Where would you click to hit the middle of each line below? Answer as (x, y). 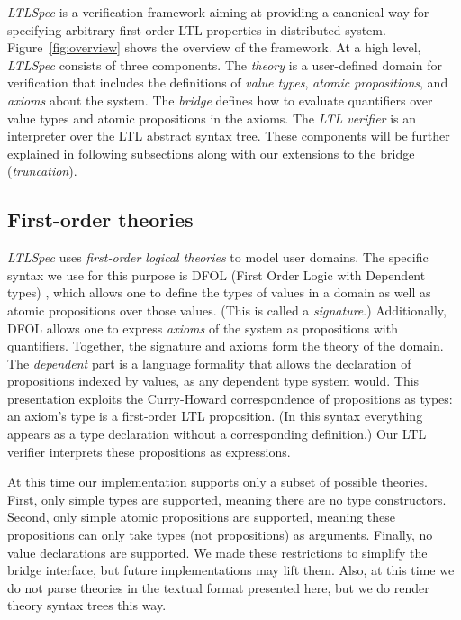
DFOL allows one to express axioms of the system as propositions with (203, 328)
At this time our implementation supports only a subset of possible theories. (218, 482)
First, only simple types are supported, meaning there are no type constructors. (227, 499)
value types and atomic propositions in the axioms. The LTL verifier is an (212, 118)
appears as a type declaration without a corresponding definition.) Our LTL (217, 434)
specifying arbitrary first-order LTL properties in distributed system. (197, 29)
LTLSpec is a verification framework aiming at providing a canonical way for (218, 12)
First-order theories (100, 219)
